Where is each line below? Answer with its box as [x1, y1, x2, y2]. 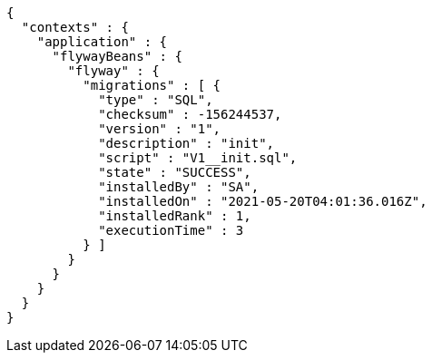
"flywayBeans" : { [52, 49, 182, 63]
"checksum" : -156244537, [98, 107, 282, 122]
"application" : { [36, 34, 168, 49]
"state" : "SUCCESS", [98, 165, 251, 180]
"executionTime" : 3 [98, 223, 244, 238]
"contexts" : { [21, 20, 129, 34]
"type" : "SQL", [98, 92, 213, 107]
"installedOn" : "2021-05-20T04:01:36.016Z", [98, 194, 427, 209]
